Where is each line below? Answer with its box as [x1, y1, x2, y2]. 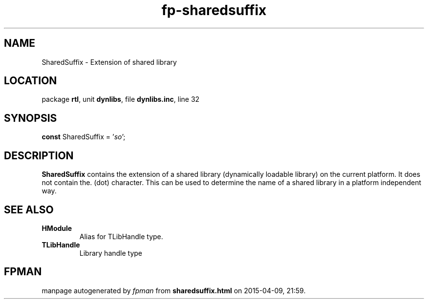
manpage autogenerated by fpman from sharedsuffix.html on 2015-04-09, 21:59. [42, 286, 306, 295]
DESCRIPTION [4, 149, 74, 162]
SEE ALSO [4, 203, 54, 216]
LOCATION [4, 75, 57, 87]
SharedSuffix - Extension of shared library [42, 57, 177, 66]
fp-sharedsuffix [161, 2, 267, 19]
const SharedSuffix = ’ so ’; [42, 133, 126, 141]
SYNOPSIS [4, 112, 57, 124]
